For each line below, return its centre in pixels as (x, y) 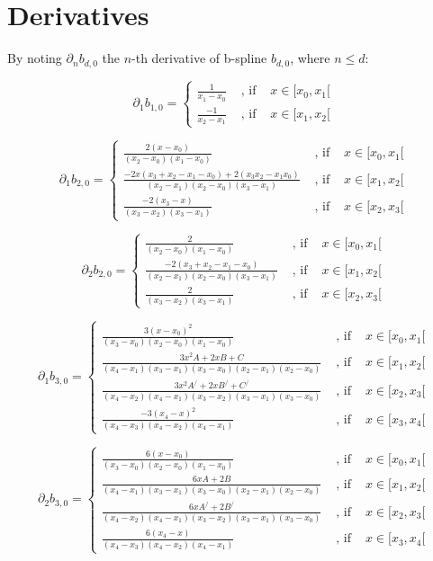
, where (310, 58)
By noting (35, 58)
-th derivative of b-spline (199, 58)
